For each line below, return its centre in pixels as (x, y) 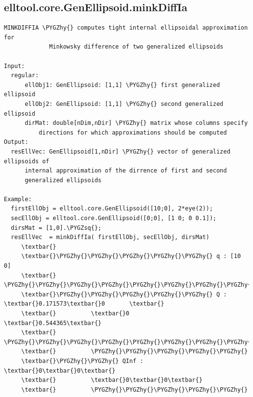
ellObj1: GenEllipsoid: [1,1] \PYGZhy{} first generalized (122, 85)
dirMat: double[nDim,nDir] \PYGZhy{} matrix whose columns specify (136, 123)
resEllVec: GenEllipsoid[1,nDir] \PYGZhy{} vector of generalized (121, 151)
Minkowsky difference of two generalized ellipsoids (136, 47)
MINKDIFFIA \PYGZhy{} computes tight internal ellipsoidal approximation (126, 28)
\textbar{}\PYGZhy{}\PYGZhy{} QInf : (82, 361)
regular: (25, 76)
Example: (18, 199)
